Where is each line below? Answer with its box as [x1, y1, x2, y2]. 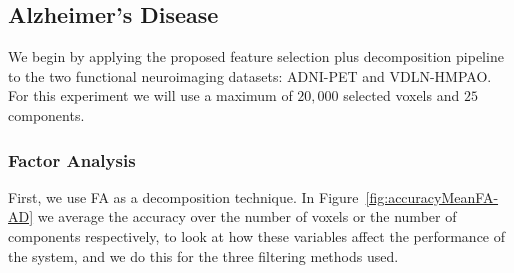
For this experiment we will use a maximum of [8, 85, 293, 106]
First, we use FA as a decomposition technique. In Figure [8, 186, 359, 207]
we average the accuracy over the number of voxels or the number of [37, 206, 457, 227]
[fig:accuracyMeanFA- [365, 186, 499, 207]
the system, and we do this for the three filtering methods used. [8, 245, 399, 266]
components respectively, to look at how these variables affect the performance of [8, 225, 506, 246]
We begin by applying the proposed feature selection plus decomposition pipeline [8, 46, 504, 67]
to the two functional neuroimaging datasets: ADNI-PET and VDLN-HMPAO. [8, 65, 492, 86]
